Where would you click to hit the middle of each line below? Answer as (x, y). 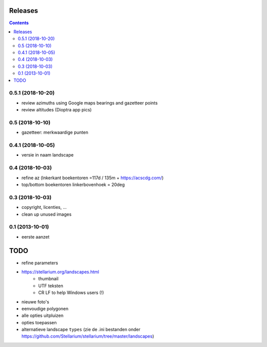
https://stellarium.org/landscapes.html (60, 272)
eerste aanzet (35, 237)
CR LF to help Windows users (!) (71, 293)
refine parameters (40, 263)
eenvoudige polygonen (45, 308)
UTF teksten (51, 286)
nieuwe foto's (35, 301)
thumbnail (48, 279)
